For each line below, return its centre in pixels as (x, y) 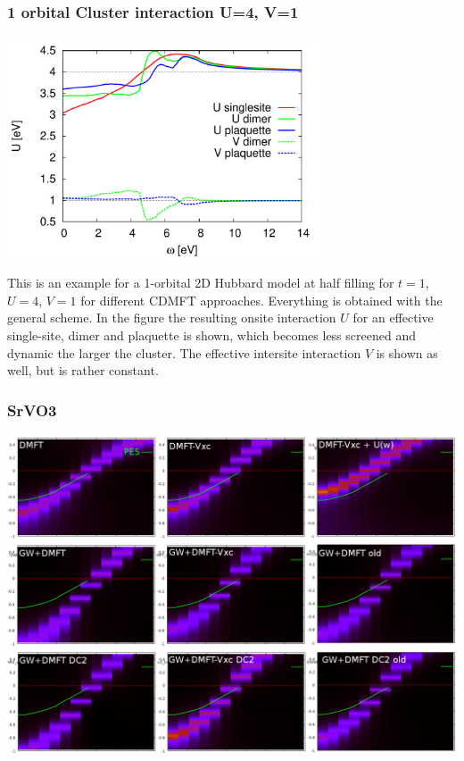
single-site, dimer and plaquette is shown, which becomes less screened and (211, 335)
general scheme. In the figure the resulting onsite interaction (172, 318)
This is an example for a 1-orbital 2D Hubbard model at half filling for (201, 283)
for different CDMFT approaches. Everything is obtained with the (261, 300)
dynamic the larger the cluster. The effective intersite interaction (184, 352)
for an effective (393, 318)
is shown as (407, 352)
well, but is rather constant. (83, 370)
